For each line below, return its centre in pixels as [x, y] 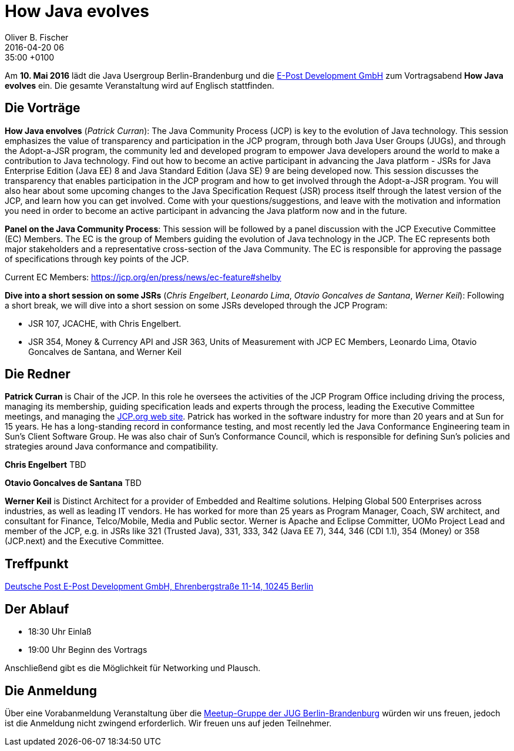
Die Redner [38, 374]
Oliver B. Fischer [37, 37]
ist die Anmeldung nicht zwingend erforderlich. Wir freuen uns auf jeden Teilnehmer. [168, 723]
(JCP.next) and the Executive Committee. [84, 541]
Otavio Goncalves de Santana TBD [73, 483]
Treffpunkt [37, 564]
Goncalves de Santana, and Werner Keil [105, 351]
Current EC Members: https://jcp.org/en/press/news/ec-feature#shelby [143, 277]
